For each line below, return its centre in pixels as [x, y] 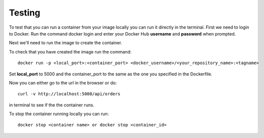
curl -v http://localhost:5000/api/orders [69, 94]
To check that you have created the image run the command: [70, 52]
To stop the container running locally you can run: [59, 114]
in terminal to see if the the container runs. [52, 105]
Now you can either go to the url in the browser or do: [63, 83]
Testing [25, 13]
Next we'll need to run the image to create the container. [66, 43]
